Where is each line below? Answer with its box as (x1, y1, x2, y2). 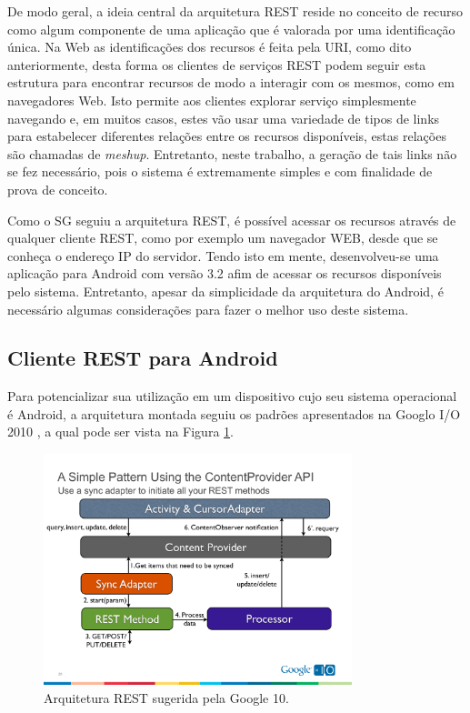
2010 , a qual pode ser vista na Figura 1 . (7, 422, 234, 441)
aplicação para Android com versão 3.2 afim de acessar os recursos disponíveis (7, 264, 442, 283)
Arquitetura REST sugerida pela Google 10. (44, 688, 289, 707)
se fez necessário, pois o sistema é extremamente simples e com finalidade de (7, 162, 433, 181)
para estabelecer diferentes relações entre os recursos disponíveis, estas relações (7, 126, 446, 146)
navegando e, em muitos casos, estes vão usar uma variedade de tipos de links (7, 108, 440, 127)
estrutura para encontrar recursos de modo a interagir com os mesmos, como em (7, 73, 455, 92)
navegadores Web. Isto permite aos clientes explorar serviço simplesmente (7, 90, 416, 109)
